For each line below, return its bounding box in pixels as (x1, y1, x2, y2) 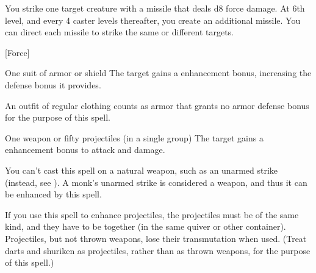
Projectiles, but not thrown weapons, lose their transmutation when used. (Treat (5, 232, 307, 244)
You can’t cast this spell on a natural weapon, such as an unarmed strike (5, 163, 278, 176)
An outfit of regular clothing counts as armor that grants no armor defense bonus (5, 99, 309, 112)
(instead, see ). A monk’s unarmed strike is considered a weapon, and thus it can (5, 175, 307, 188)
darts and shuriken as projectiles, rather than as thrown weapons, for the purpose (5, 244, 311, 257)
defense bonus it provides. (5, 78, 101, 91)
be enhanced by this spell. (5, 188, 102, 200)
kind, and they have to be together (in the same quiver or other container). (5, 220, 286, 233)
